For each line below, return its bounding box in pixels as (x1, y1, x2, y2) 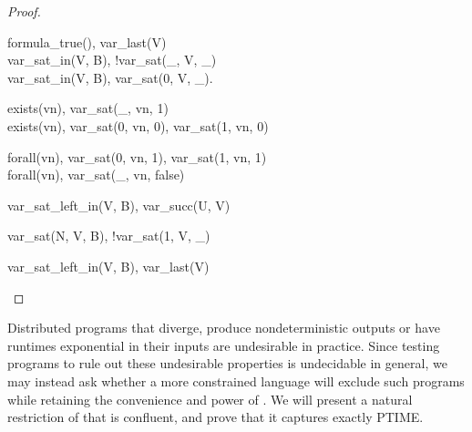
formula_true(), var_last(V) (7, 32, 167, 51)
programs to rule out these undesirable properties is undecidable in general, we (7, 354, 447, 373)
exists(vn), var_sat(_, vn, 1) (7, 98, 169, 118)
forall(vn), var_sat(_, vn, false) (7, 165, 185, 184)
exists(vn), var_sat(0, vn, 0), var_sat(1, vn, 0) (7, 116, 269, 135)
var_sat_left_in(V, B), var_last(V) (7, 256, 210, 275)
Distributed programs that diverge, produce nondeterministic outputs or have (7, 318, 440, 337)
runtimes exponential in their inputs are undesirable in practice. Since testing (7, 335, 440, 355)
